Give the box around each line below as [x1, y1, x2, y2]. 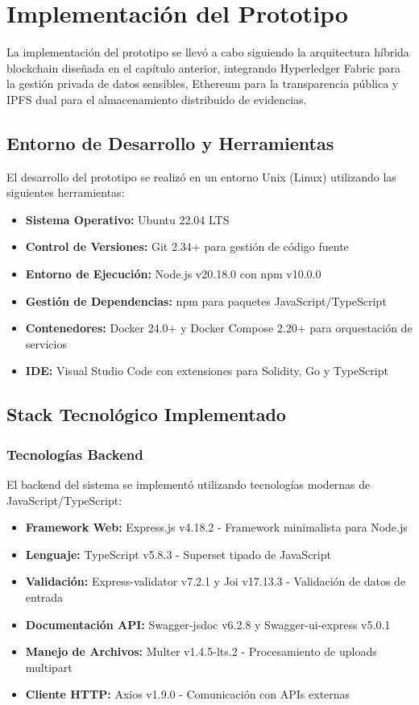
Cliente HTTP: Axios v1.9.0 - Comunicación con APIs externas [25, 686, 351, 703]
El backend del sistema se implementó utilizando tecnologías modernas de [6, 476, 371, 493]
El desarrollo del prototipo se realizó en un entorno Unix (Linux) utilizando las [6, 168, 396, 185]
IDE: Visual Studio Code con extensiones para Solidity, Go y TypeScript [25, 362, 388, 379]
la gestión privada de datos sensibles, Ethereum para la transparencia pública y [6, 75, 399, 92]
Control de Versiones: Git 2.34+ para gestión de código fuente [25, 238, 349, 255]
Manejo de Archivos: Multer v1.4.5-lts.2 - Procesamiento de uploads [25, 643, 377, 660]
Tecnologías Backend [6, 444, 143, 464]
